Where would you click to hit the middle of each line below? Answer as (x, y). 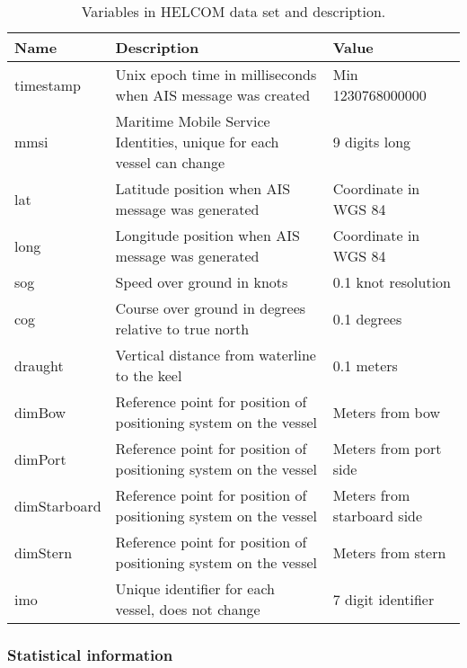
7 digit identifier (383, 599)
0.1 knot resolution (392, 282)
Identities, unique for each (197, 142)
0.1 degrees (367, 318)
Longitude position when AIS (207, 235)
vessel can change (170, 162)
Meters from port (387, 448)
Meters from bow (386, 412)
